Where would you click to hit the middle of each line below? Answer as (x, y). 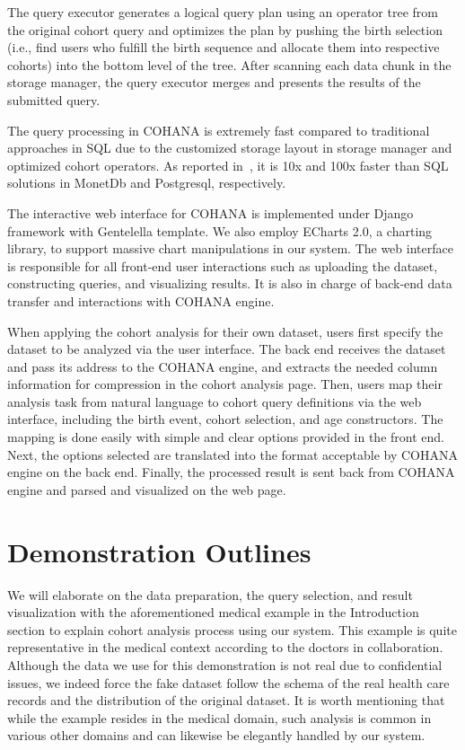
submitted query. (54, 99)
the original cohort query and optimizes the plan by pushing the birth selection (225, 29)
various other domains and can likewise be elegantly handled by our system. (216, 735)
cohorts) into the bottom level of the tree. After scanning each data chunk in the (229, 64)
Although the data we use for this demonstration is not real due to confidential (225, 664)
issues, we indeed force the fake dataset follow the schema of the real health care (228, 682)
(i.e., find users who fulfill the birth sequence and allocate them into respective (224, 47)
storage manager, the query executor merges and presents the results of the (214, 82)
